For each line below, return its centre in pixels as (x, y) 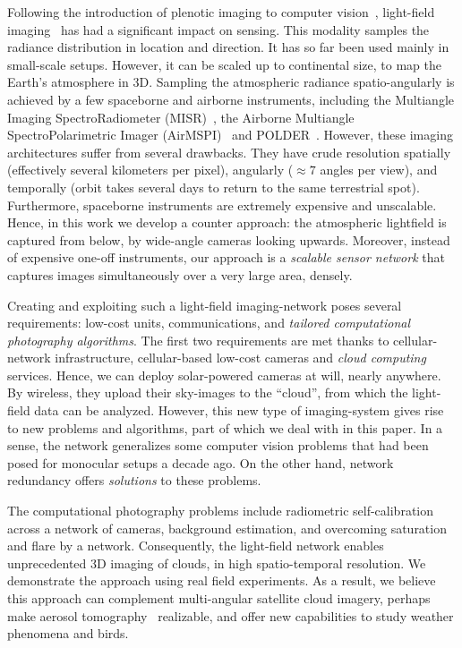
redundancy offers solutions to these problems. (134, 480)
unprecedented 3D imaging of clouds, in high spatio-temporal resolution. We (217, 563)
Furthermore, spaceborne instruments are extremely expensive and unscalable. (222, 205)
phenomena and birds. (68, 633)
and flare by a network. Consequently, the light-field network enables (196, 546)
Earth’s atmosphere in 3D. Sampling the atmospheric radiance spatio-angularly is (231, 82)
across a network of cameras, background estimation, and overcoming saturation (227, 528)
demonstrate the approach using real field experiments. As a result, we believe (222, 580)
